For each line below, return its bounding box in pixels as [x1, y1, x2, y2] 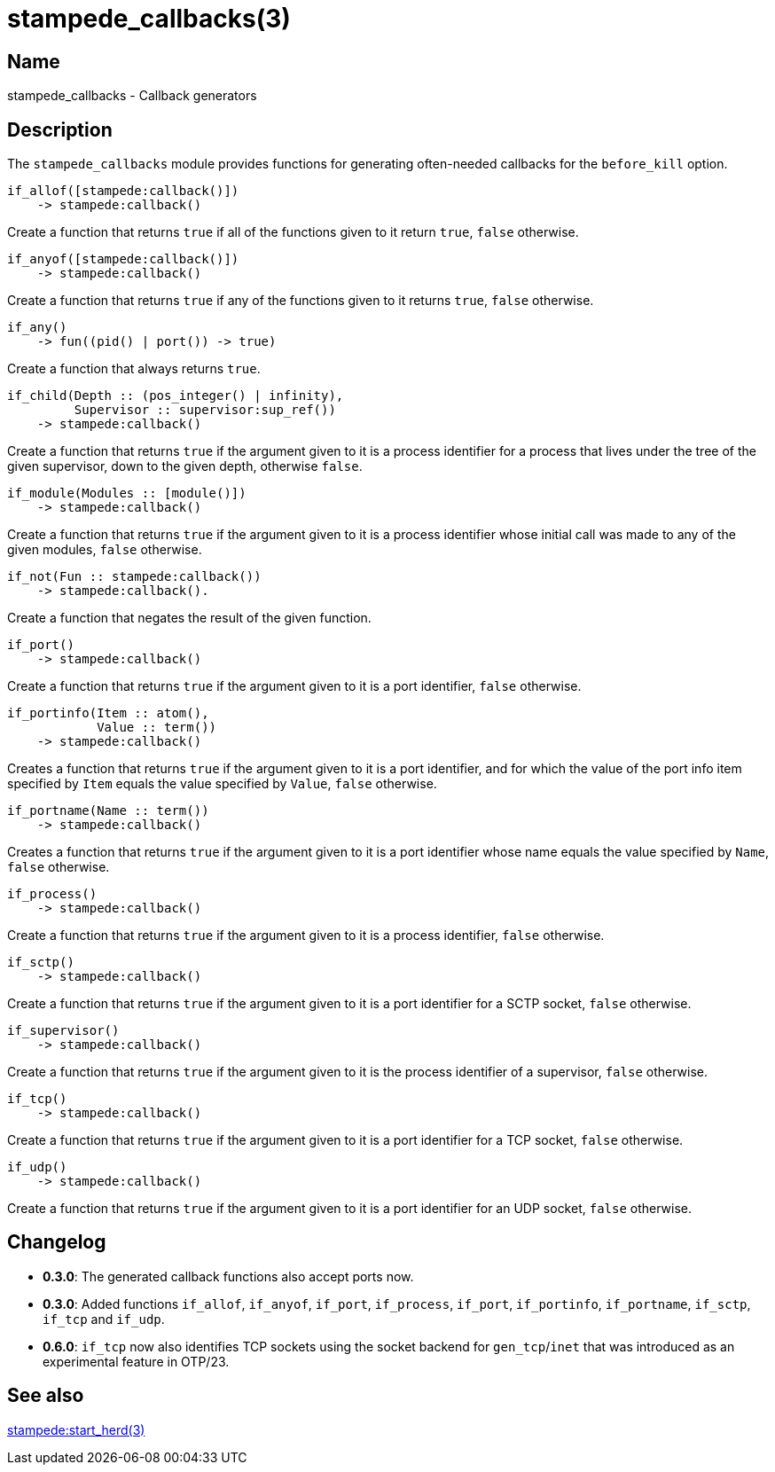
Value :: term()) [97, 720, 217, 735]
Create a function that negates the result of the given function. [7, 610, 372, 626]
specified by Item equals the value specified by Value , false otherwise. [7, 776, 437, 792]
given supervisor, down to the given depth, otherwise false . [7, 458, 363, 474]
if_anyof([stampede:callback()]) [7, 252, 239, 267]
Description [7, 118, 113, 141]
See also [7, 1384, 84, 1407]
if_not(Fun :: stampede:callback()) [7, 569, 262, 584]
